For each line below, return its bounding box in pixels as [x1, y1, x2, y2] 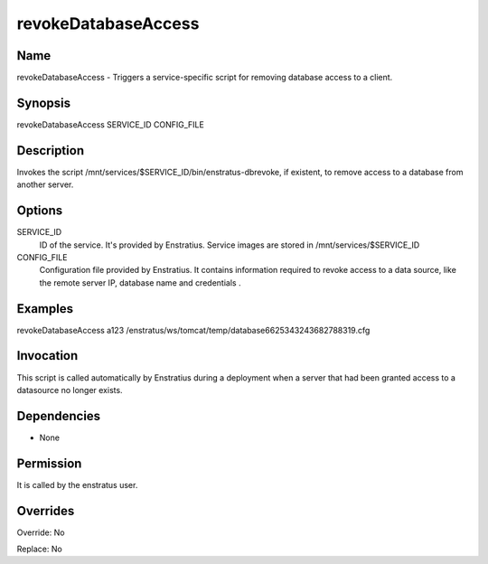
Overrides [16, 503, 75, 519]
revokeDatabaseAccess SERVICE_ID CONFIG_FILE [16, 118, 205, 130]
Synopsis [16, 95, 71, 110]
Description [16, 143, 85, 158]
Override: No [16, 527, 65, 538]
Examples [16, 301, 74, 316]
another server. [16, 179, 74, 190]
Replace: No [16, 543, 62, 555]
